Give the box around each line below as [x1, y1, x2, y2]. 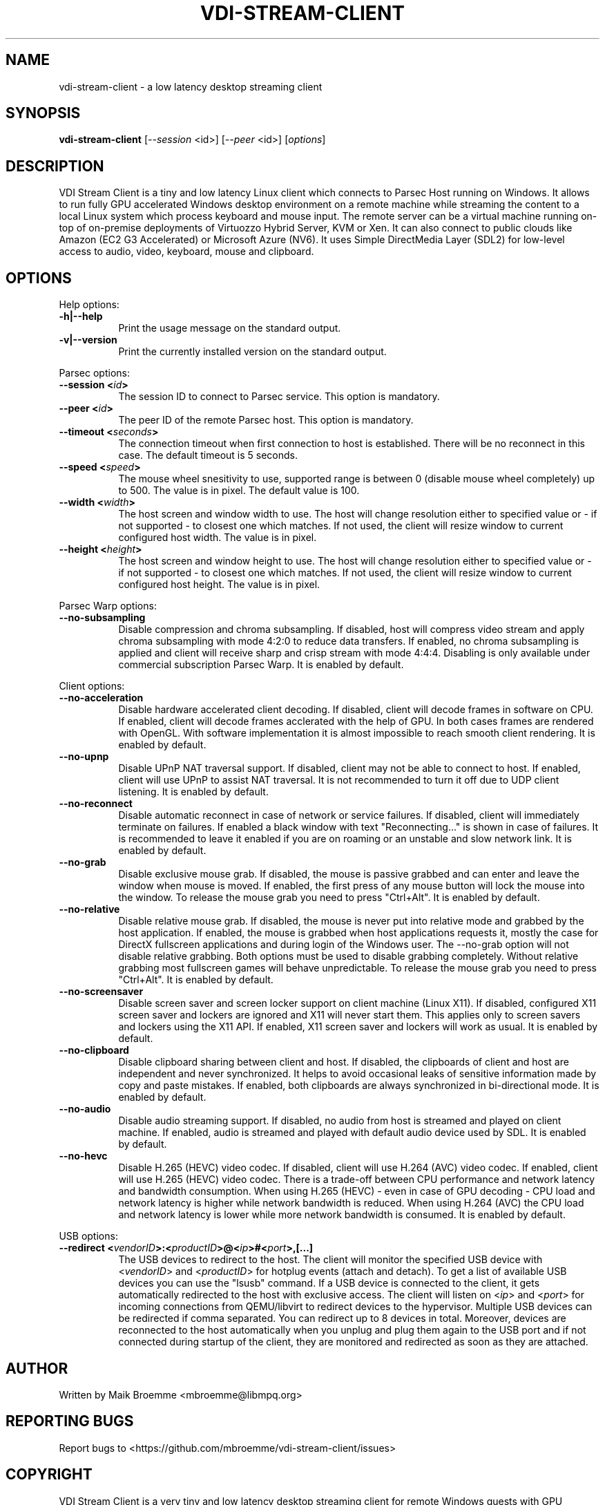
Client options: [59, 680, 125, 692]
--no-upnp [59, 750, 109, 763]
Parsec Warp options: [59, 600, 157, 612]
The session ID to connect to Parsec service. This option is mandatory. [118, 390, 440, 403]
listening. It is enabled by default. [118, 786, 269, 798]
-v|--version [59, 334, 117, 346]
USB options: [59, 1230, 118, 1242]
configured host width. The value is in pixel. [118, 531, 317, 544]
